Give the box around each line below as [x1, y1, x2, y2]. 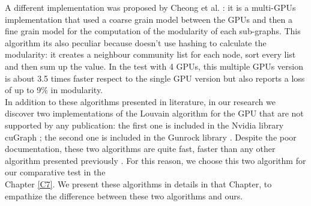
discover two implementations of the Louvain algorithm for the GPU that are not [5, 107, 304, 120]
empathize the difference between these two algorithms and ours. [5, 189, 243, 202]
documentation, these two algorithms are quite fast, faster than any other [5, 142, 276, 155]
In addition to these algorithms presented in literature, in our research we [5, 95, 276, 108]
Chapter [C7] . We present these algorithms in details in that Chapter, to [5, 177, 272, 190]
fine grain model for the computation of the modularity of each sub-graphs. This [5, 25, 301, 37]
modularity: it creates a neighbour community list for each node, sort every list [5, 48, 296, 61]
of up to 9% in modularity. [5, 83, 103, 96]
